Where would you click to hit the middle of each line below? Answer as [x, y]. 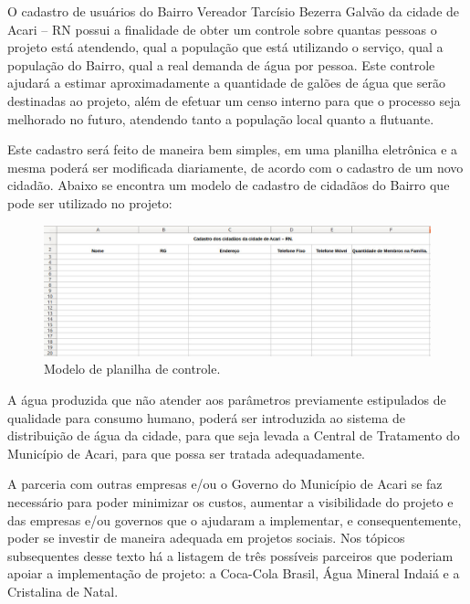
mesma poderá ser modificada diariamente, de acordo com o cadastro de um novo [235, 167]
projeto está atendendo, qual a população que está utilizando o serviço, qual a [225, 47]
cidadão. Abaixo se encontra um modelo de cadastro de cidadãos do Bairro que [229, 185]
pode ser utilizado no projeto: [90, 202]
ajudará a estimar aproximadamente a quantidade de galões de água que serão [226, 83]
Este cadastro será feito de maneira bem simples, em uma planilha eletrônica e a [233, 149]
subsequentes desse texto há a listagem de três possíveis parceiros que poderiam [230, 555]
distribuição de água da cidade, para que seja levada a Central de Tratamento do [234, 435]
